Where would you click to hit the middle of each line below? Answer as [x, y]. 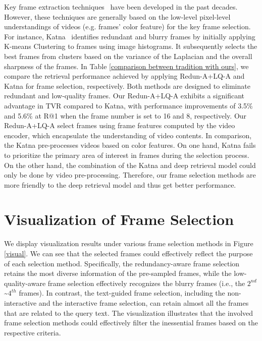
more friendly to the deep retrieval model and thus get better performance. [120, 184]
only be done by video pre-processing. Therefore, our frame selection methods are [130, 175]
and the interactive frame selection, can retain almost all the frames [144, 302]
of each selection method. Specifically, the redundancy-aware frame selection [122, 263]
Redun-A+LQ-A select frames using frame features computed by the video [120, 125]
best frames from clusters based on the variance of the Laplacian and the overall [128, 56]
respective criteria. [33, 332]
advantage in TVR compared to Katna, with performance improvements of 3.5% [128, 105]
